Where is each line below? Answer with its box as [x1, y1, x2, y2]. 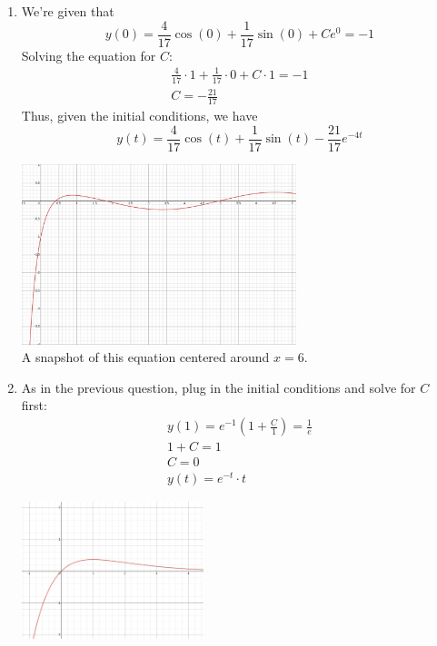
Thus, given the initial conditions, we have [21, 106, 258, 124]
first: [21, 396, 47, 415]
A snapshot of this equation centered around [21, 347, 270, 367]
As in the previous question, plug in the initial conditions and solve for [21, 377, 416, 396]
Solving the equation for [21, 45, 156, 64]
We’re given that [21, 2, 114, 20]
